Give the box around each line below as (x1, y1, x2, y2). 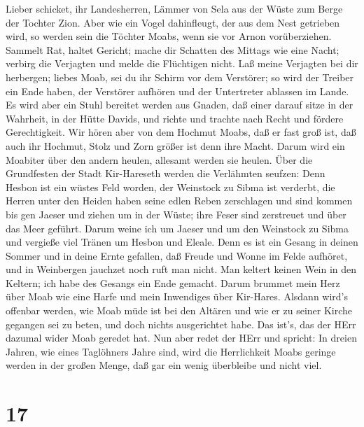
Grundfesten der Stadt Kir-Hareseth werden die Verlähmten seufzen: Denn (6, 166, 325, 181)
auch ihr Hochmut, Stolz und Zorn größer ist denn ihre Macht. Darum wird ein (6, 138, 345, 153)
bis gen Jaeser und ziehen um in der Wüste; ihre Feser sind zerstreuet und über (6, 206, 346, 221)
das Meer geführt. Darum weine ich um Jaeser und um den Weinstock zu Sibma (6, 220, 349, 235)
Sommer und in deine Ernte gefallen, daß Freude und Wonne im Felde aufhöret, (6, 248, 348, 262)
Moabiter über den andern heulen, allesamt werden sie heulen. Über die (6, 152, 313, 167)
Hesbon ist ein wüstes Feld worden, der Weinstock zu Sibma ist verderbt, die (6, 179, 335, 194)
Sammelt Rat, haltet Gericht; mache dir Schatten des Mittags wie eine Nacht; (6, 42, 339, 57)
